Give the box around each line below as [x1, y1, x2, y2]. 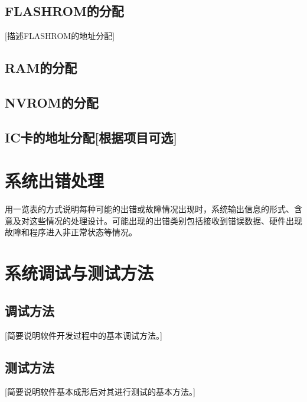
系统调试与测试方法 [5, 261, 154, 285]
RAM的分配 [5, 59, 77, 77]
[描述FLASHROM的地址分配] [5, 30, 115, 42]
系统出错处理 [5, 168, 104, 193]
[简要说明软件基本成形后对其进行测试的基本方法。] [5, 385, 195, 398]
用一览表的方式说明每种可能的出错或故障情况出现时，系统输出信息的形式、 [5, 203, 294, 215]
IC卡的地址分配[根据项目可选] [5, 128, 178, 146]
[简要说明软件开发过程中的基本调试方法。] [5, 329, 162, 341]
